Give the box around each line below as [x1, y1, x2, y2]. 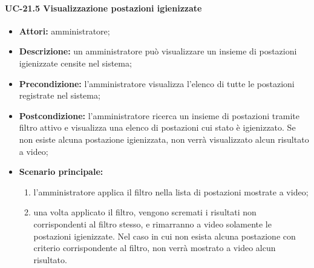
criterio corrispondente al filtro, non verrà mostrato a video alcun [33, 241, 276, 254]
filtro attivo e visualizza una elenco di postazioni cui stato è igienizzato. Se [19, 121, 296, 134]
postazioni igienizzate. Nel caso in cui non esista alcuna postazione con [33, 229, 296, 242]
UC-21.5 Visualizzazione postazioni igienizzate [5, 1, 202, 14]
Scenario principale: [19, 165, 103, 178]
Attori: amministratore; [19, 24, 110, 37]
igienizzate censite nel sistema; [19, 56, 132, 69]
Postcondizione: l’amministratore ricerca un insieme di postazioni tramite [19, 109, 299, 122]
